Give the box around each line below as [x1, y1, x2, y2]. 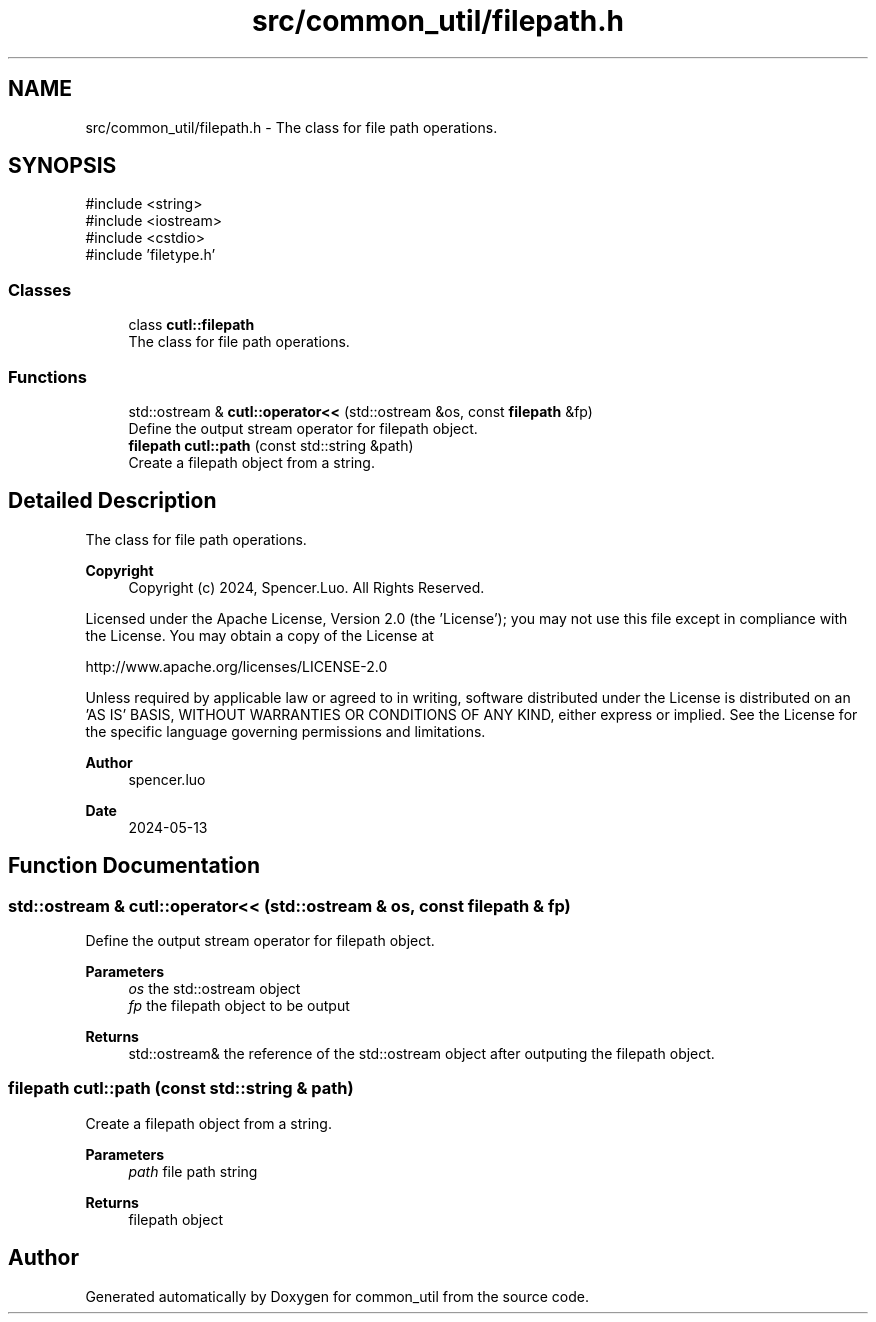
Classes [8, 279, 72, 300]
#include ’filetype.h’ [85, 246, 216, 264]
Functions [8, 366, 87, 387]
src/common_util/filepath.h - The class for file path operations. [85, 118, 498, 136]
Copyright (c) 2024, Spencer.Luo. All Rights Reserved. [128, 578, 485, 596]
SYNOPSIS [8, 153, 117, 179]
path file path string [128, 1162, 258, 1180]
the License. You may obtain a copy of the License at [85, 626, 434, 644]
